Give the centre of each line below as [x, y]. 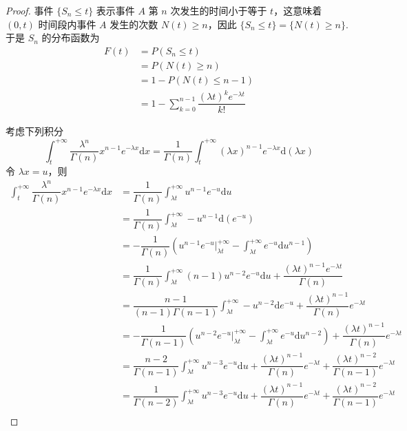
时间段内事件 [67, 24]
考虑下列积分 [34, 131]
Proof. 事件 [30, 10]
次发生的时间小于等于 [219, 10]
